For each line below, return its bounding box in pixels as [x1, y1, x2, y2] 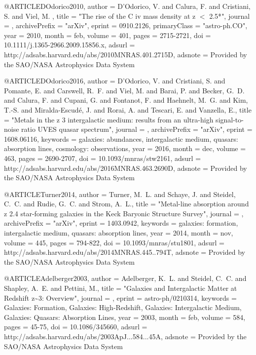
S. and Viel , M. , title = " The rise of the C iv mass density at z [4, 10, 196, 21]
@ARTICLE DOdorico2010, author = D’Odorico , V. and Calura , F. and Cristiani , [4, 1, 251, 11]
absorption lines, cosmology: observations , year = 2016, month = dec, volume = [4, 143, 246, 154]
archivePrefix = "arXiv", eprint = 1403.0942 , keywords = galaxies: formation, [4, 218, 238, 228]
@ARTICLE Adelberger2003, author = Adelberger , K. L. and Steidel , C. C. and [4, 273, 247, 283]
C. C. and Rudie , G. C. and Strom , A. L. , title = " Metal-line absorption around [4, 198, 249, 209]
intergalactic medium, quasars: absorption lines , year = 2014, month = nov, [4, 228, 233, 238]
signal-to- [216, 114, 244, 124]
